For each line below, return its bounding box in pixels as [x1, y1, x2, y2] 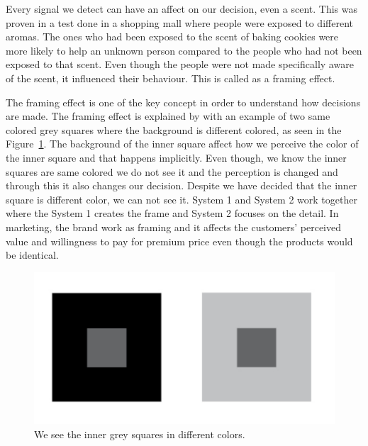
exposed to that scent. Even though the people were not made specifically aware [6, 57, 354, 72]
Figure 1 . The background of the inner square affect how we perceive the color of [6, 136, 359, 151]
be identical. [6, 247, 59, 262]
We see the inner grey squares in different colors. [34, 427, 245, 442]
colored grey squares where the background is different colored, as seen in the [6, 122, 342, 137]
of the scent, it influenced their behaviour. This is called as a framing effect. [6, 70, 335, 85]
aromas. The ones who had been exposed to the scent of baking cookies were [6, 29, 339, 44]
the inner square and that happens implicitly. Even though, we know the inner [6, 150, 347, 165]
